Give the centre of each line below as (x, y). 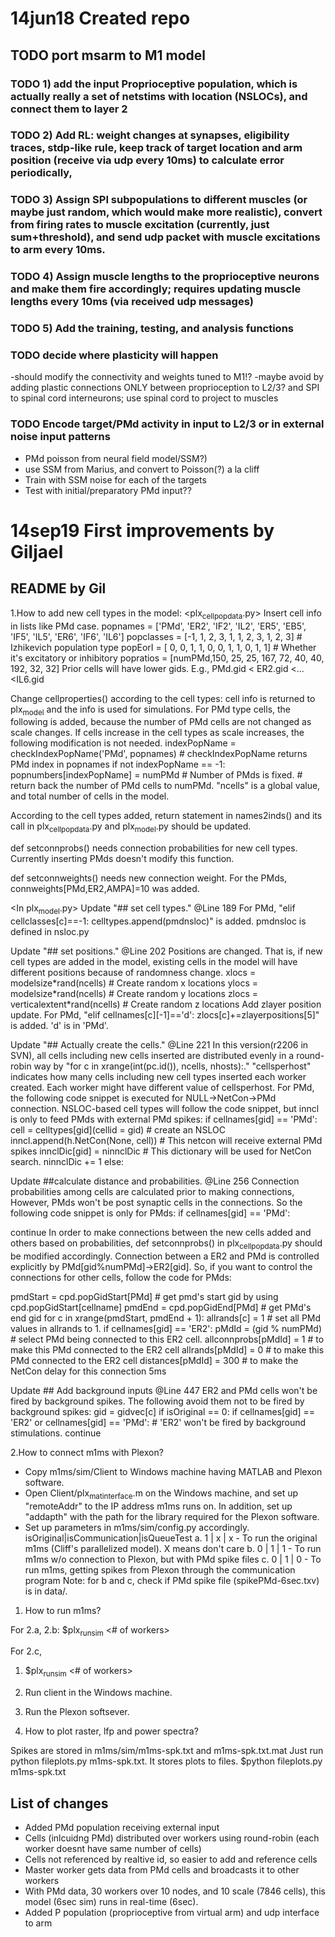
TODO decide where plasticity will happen (114, 355)
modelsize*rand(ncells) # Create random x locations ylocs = (134, 983)
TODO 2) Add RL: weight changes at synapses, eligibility (150, 135)
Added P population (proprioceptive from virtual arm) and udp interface (172, 1912)
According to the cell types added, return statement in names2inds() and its (166, 816)
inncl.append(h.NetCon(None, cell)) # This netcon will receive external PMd (166, 1140)
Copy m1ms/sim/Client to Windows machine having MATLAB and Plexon (173, 1471)
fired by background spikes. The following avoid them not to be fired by (157, 1401)
